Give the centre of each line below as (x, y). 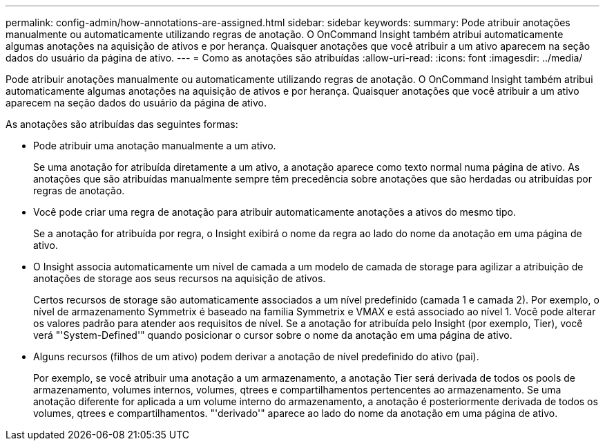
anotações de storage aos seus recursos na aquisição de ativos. (180, 278)
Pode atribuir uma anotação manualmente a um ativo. (155, 146)
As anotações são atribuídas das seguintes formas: (122, 124)
